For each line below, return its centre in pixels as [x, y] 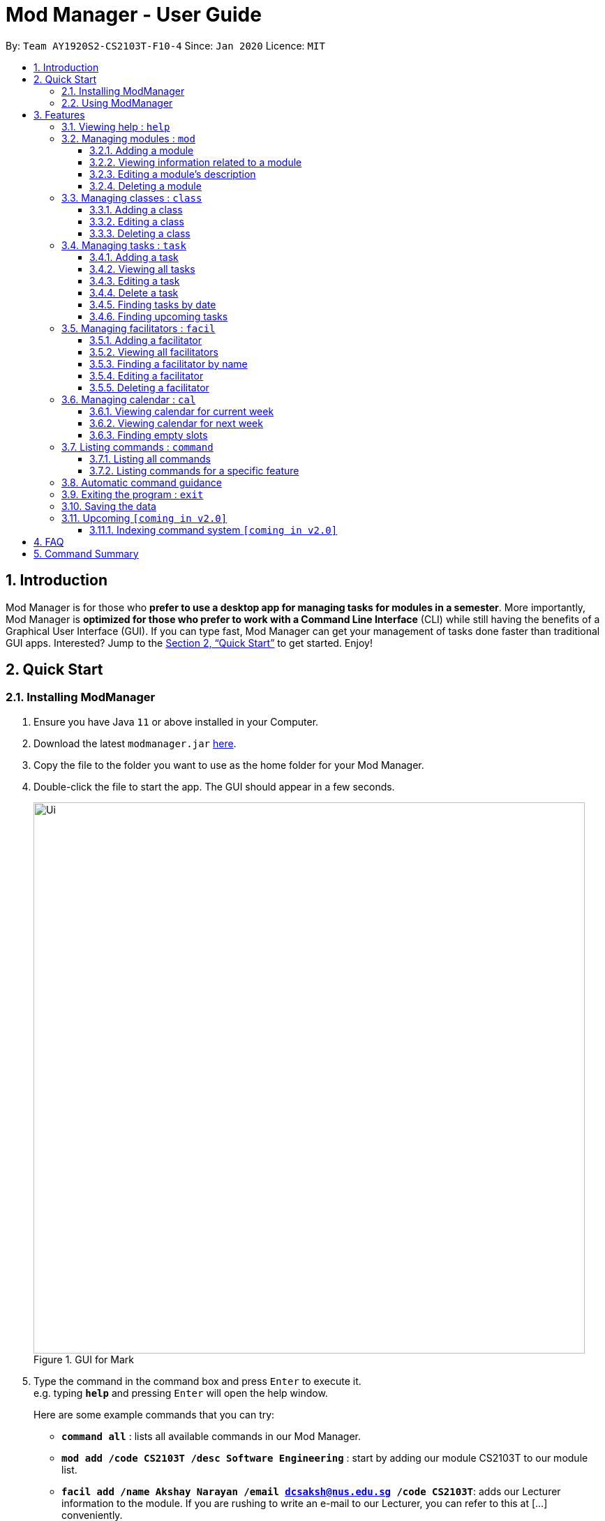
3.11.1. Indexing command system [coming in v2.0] [214, 530]
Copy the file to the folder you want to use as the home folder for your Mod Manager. [229, 765]
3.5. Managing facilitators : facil [139, 328]
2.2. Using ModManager [117, 103]
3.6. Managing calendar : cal [129, 399]
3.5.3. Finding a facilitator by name [169, 364]
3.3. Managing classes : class [132, 197]
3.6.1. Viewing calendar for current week [182, 411]
